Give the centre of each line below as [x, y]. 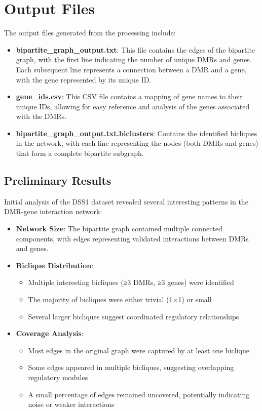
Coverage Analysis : [50, 333]
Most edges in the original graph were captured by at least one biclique [139, 350]
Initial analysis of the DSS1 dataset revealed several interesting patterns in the [126, 201]
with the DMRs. [41, 116]
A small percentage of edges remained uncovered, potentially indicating [139, 394]
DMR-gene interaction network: [53, 211]
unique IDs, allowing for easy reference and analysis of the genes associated [133, 106]
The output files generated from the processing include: [90, 33]
